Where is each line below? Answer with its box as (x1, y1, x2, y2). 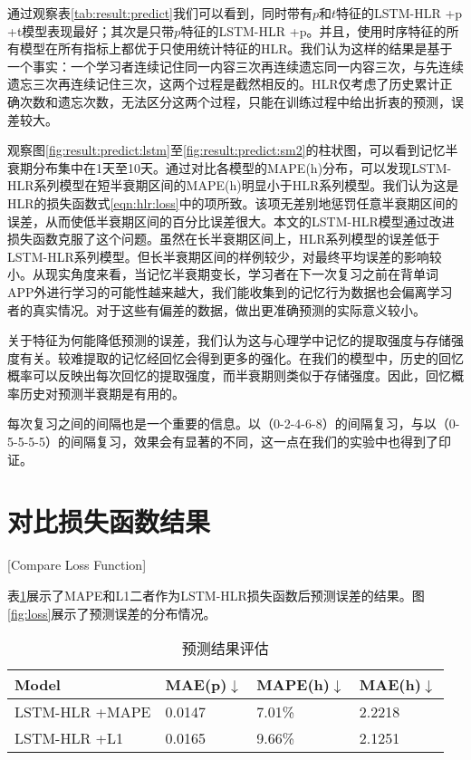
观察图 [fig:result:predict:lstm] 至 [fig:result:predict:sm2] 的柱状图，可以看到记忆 (7, 140, 446, 159)
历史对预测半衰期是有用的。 (19, 383, 185, 402)
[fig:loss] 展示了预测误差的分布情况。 (7, 603, 216, 622)
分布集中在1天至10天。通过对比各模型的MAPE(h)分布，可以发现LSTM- (32, 158, 452, 177)
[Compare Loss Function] (7, 555, 147, 574)
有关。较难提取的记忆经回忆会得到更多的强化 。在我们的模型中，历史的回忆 (19, 348, 464, 367)
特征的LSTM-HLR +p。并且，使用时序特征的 (180, 21, 447, 40)
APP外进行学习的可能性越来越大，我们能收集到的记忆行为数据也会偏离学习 (7, 282, 453, 301)
